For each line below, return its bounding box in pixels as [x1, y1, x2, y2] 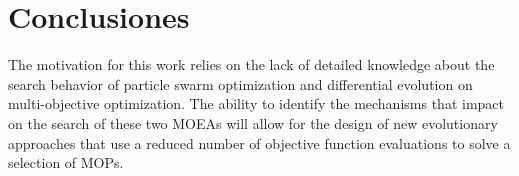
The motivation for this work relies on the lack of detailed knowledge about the [8, 54, 495, 75]
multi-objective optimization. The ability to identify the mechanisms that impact [8, 93, 504, 114]
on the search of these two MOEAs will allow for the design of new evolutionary [8, 112, 498, 133]
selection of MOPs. [8, 152, 124, 173]
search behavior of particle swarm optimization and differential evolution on [8, 73, 473, 94]
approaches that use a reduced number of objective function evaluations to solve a [8, 132, 511, 153]
